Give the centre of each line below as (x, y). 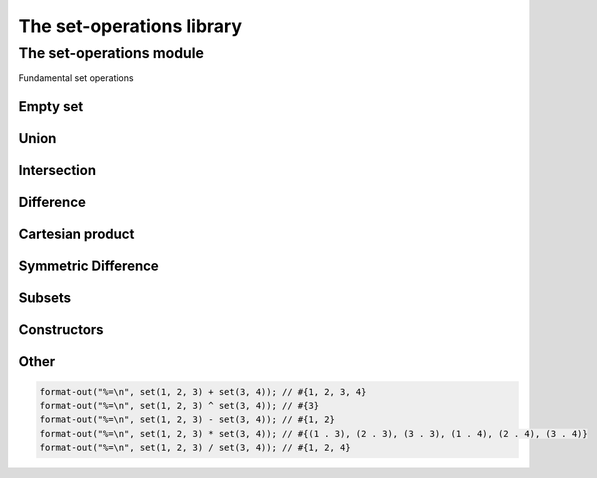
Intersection (57, 170)
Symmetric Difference (88, 266)
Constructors (61, 330)
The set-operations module (111, 53)
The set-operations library (130, 26)
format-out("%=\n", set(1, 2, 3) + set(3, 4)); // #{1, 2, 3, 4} (203, 391)
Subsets (45, 298)
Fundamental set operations (76, 78)
